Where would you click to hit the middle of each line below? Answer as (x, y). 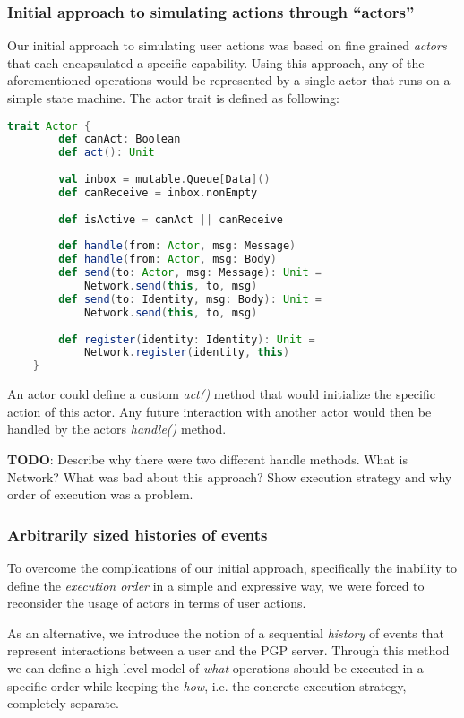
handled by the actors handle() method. (117, 429)
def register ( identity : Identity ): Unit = (187, 339)
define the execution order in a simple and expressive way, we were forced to (216, 585)
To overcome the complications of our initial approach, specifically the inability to (232, 567)
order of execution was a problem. (100, 494)
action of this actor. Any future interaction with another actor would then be (219, 411)
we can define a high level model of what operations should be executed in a (215, 667)
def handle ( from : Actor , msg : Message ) (177, 246)
